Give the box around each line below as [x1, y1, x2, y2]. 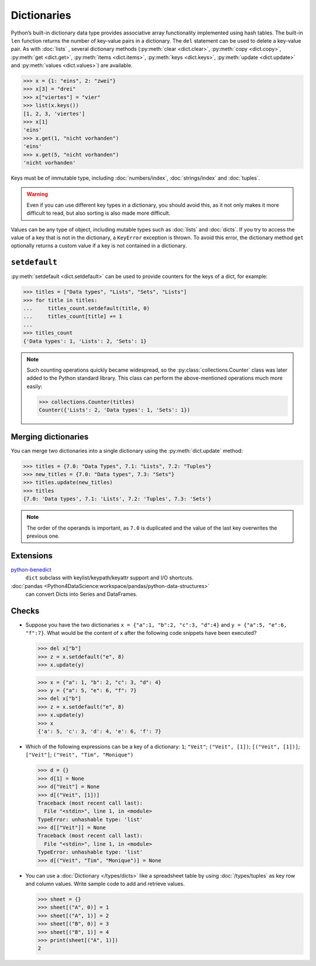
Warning [26, 191, 48, 198]
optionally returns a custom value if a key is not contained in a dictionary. [11, 242, 187, 249]
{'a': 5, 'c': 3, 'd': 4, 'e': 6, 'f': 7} [37, 728, 162, 734]
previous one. [26, 532, 60, 539]
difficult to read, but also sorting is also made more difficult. [26, 209, 171, 216]
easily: [26, 383, 43, 390]
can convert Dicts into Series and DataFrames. [25, 590, 138, 597]
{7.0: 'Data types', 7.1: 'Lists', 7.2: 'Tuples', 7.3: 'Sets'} [23, 496, 212, 503]
